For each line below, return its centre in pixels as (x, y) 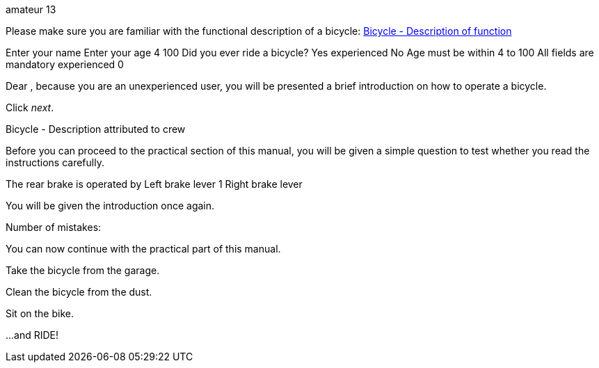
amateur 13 (31, 9)
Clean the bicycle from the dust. (79, 292)
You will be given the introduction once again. (110, 206)
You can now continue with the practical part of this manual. (143, 249)
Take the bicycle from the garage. (83, 270)
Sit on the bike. (40, 313)
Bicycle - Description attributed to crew (96, 129)
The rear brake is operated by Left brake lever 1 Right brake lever (154, 184)
